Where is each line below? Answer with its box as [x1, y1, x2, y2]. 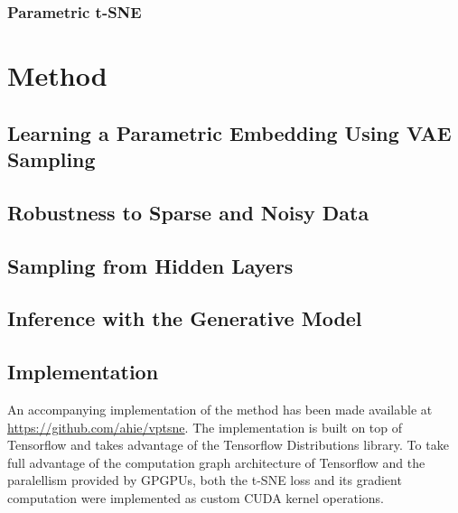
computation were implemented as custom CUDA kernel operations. [7, 488, 385, 507]
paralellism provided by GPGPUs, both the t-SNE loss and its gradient [7, 471, 402, 490]
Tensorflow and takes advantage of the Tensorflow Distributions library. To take [7, 435, 449, 454]
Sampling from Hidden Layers [7, 251, 294, 279]
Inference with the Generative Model [7, 304, 362, 332]
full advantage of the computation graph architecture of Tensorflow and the [7, 452, 425, 471]
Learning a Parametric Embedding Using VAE [7, 118, 452, 146]
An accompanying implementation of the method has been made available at [7, 399, 433, 418]
